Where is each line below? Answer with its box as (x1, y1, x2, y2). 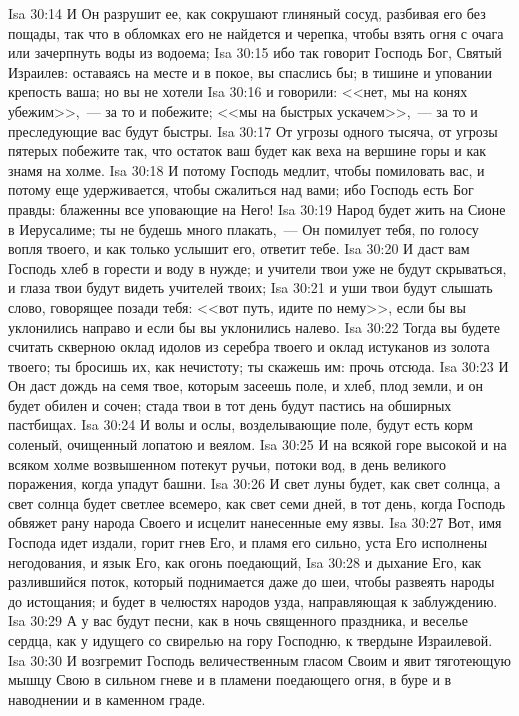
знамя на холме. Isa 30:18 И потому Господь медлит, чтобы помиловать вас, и (8, 159, 485, 180)
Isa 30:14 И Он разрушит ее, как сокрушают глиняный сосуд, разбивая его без (8, 3, 486, 23)
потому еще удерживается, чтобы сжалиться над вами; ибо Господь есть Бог (8, 179, 474, 200)
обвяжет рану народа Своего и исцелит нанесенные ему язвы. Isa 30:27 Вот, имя (8, 512, 502, 533)
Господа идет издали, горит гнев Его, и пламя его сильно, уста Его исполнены (8, 532, 488, 553)
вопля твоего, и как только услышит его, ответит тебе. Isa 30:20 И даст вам (8, 238, 470, 259)
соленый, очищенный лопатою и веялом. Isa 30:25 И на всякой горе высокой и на (8, 434, 507, 455)
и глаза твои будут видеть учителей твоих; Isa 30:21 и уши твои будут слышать (8, 277, 493, 298)
